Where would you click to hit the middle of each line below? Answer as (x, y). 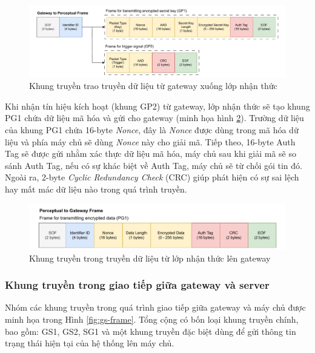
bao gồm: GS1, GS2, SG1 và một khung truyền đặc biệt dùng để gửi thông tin (151, 331)
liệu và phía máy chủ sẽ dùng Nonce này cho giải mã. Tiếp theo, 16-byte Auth (150, 141)
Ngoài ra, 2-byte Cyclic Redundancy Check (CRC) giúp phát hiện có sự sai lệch (152, 177)
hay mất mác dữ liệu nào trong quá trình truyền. (96, 189)
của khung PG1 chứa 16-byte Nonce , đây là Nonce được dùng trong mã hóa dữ (152, 130)
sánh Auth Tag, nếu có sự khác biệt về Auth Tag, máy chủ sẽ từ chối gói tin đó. (154, 165)
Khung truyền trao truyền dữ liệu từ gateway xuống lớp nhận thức (153, 86)
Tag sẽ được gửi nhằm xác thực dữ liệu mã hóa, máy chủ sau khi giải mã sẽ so (151, 153)
